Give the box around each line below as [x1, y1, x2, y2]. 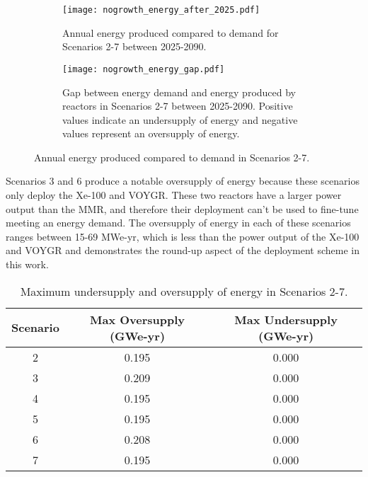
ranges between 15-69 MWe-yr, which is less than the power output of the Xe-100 [6, 229, 360, 243]
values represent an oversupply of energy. [62, 126, 240, 141]
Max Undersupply [234, 311, 338, 328]
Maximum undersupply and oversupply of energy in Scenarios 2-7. [20, 282, 348, 299]
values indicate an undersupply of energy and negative [62, 112, 298, 127]
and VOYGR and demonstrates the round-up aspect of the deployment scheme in [6, 243, 360, 258]
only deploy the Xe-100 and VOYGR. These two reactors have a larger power [6, 188, 342, 202]
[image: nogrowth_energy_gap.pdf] [62, 64, 225, 74]
